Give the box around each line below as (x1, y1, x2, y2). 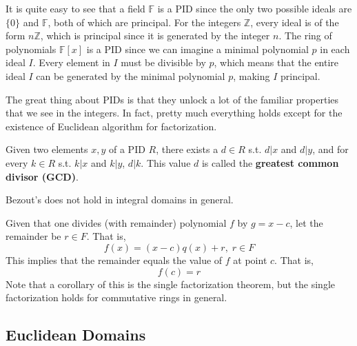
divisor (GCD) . (6, 169, 79, 183)
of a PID (108, 142, 145, 156)
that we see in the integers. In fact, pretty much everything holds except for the (6, 105, 343, 120)
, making (233, 68, 270, 83)
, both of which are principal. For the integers (48, 14, 241, 29)
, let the (289, 215, 323, 230)
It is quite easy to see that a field (6, 1, 145, 15)
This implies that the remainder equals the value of (6, 252, 223, 267)
